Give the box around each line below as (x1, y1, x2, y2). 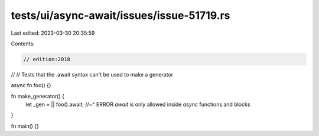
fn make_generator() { (11, 92, 64, 99)
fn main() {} (11, 122, 40, 130)
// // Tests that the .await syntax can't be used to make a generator (11, 71, 174, 78)
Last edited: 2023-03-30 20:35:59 (11, 29, 95, 37)
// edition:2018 (23, 56, 71, 62)
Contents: (11, 40, 35, 47)
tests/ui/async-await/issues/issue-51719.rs (11, 9, 230, 22)
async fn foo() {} (11, 82, 51, 89)
